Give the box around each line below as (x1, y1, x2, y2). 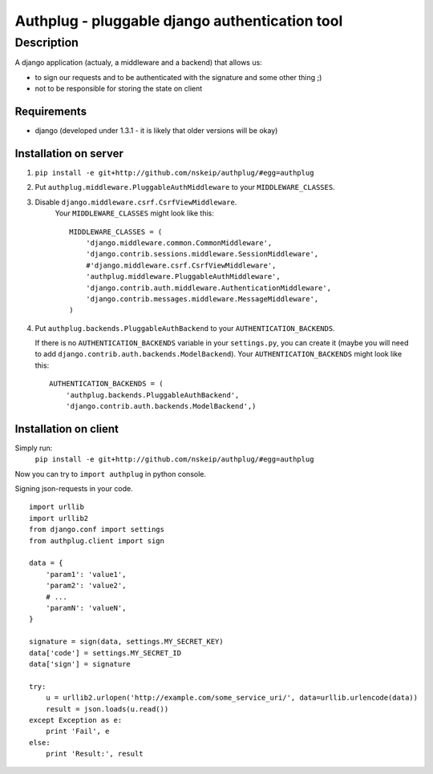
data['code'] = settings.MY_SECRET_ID (29, 648, 182, 657)
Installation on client (14, 421, 119, 436)
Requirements (14, 104, 87, 118)
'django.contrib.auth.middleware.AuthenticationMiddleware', (85, 283, 332, 292)
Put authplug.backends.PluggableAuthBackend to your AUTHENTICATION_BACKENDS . (34, 323, 336, 333)
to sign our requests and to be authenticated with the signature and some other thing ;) (34, 72, 322, 82)
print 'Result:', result (45, 749, 144, 759)
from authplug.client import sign (29, 536, 164, 545)
